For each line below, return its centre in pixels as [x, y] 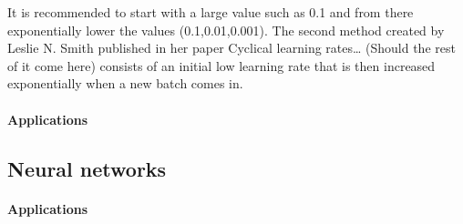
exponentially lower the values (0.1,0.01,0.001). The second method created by [226, 30]
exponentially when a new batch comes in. [125, 83]
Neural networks [87, 168]
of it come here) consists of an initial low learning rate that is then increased [221, 65]
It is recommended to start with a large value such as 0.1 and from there [211, 12]
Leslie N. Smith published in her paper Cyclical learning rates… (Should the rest [231, 48]
